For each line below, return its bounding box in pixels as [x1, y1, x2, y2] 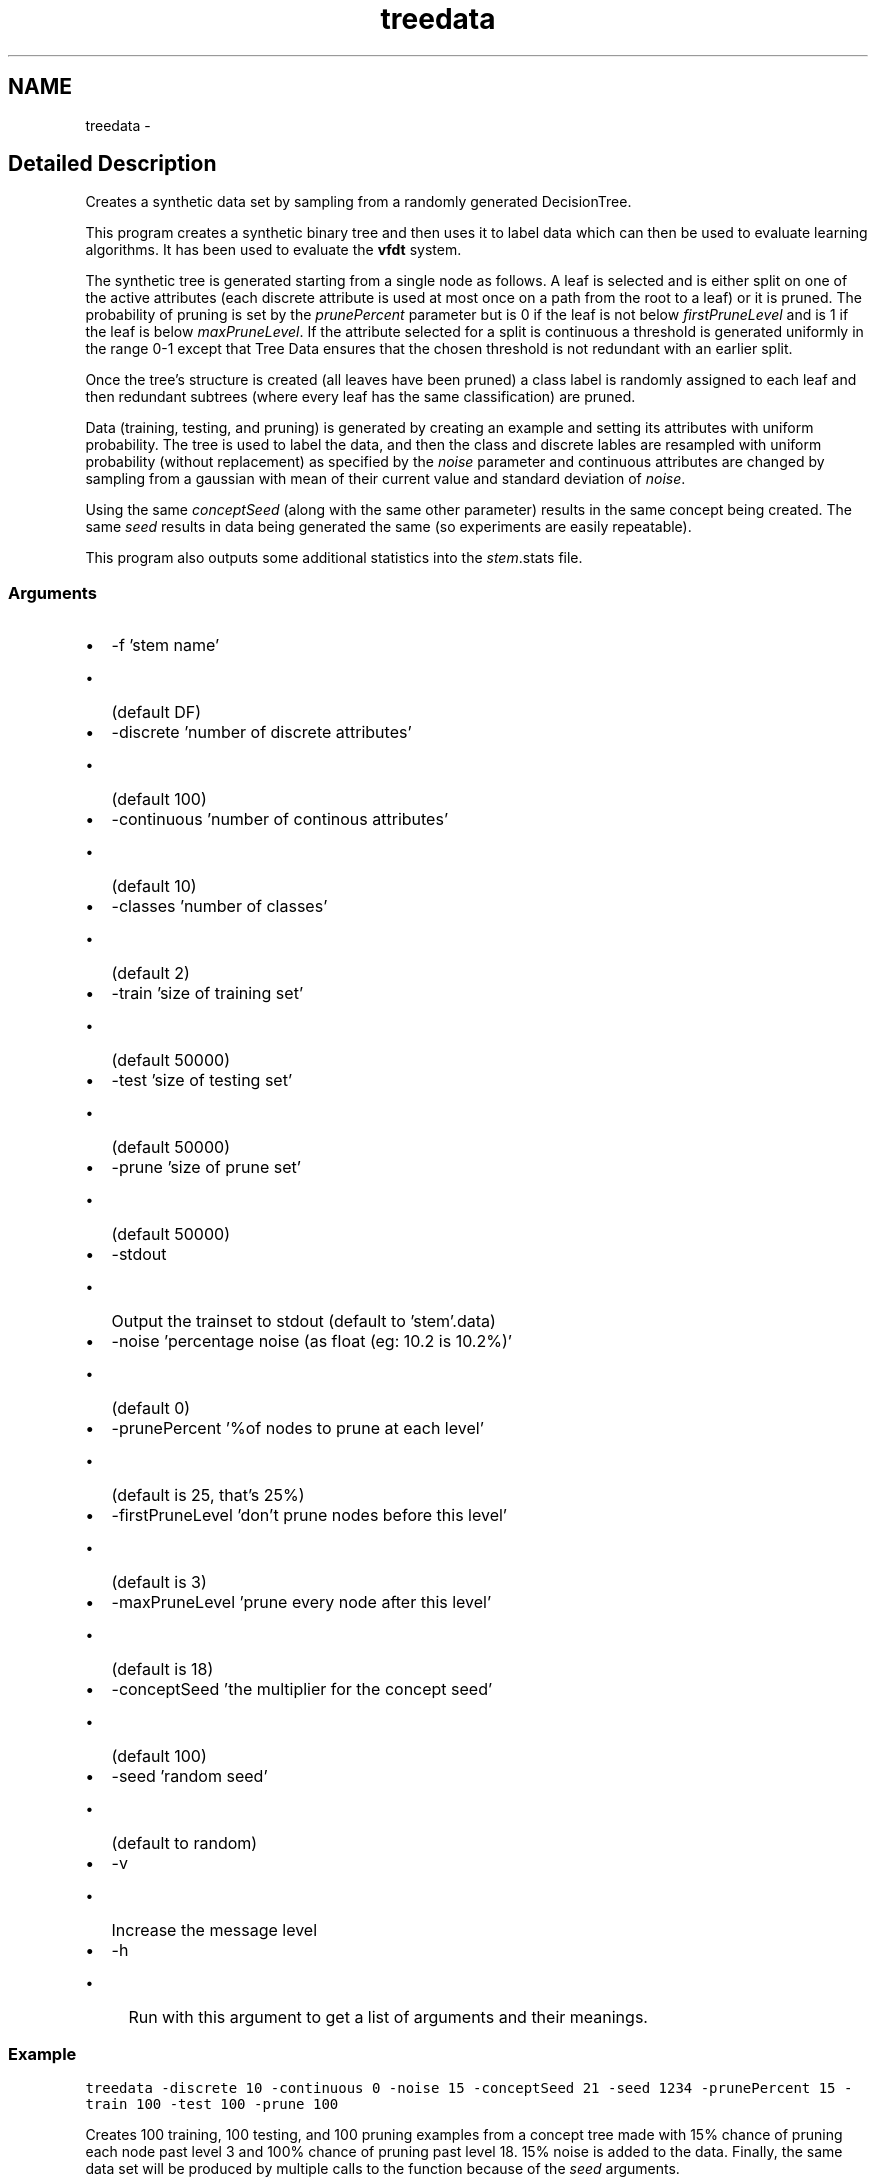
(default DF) [111, 702, 202, 723]
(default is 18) [111, 1659, 214, 1680]
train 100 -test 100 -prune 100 [85, 2095, 339, 2112]
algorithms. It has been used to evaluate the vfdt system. [85, 241, 462, 259]
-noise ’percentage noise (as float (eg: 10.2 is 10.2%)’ [111, 1331, 512, 1352]
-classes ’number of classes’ [111, 896, 328, 917]
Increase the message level [111, 1920, 318, 1941]
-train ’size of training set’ [111, 983, 304, 1004]
